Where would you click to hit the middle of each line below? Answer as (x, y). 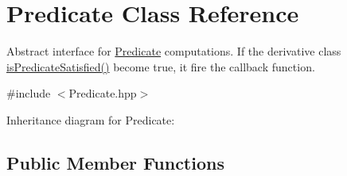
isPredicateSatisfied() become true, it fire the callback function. (161, 66)
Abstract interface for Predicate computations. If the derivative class (174, 51)
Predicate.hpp (103, 93)
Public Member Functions (115, 162)
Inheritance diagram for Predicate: (91, 119)
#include (29, 93)
